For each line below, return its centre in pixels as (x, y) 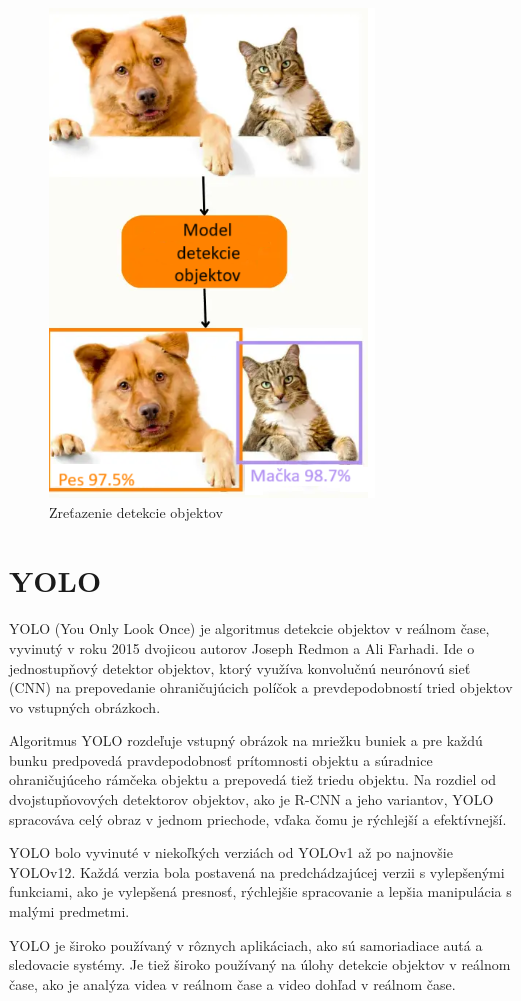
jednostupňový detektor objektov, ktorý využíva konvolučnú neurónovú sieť (240, 667)
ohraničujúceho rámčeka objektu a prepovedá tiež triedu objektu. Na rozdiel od (253, 779)
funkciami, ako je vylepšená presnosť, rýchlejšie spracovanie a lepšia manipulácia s (260, 891)
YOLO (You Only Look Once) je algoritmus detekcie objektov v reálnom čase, (249, 628)
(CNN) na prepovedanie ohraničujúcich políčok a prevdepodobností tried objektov (261, 687)
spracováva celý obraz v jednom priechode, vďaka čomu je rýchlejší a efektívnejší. (258, 818)
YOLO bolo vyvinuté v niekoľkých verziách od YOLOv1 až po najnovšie (231, 852)
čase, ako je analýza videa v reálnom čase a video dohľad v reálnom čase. (232, 983)
